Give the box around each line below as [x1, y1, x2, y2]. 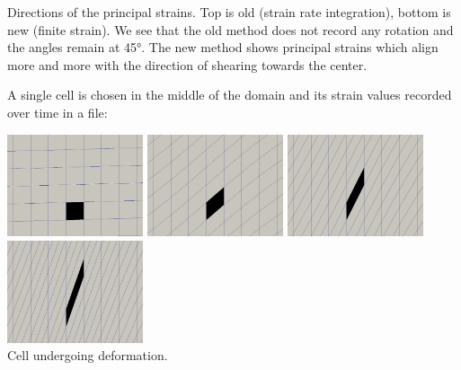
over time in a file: [7, 102, 108, 121]
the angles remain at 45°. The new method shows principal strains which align [7, 38, 439, 57]
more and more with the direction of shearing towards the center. [7, 55, 368, 74]
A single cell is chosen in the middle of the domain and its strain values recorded [7, 85, 452, 104]
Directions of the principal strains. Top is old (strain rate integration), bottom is [7, 3, 451, 21]
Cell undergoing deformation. [7, 346, 168, 365]
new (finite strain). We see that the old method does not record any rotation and [7, 20, 454, 39]
